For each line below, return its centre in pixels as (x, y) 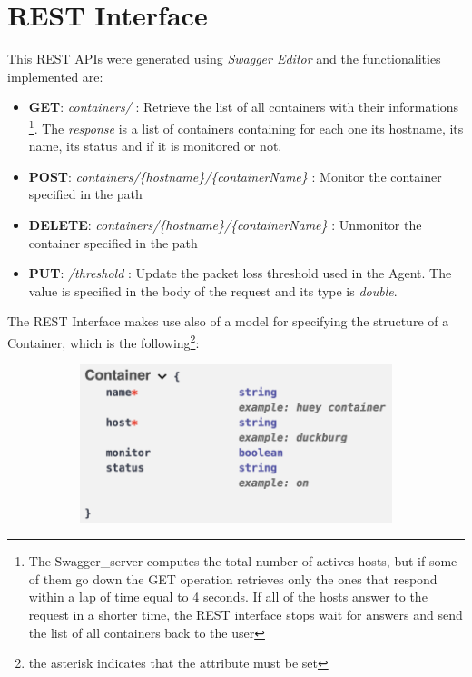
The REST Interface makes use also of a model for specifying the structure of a (228, 321)
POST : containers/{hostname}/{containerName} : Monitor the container (235, 176)
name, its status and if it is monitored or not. (155, 146)
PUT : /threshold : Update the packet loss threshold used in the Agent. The (240, 273)
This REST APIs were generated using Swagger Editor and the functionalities (224, 59)
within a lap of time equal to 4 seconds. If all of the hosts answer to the (228, 597)
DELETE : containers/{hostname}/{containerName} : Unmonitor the (225, 224)
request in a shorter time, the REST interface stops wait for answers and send (246, 614)
